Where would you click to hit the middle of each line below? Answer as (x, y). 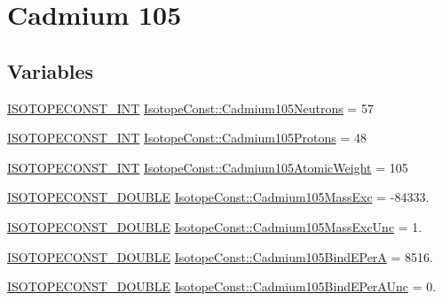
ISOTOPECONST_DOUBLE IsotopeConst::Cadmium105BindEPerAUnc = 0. (222, 286)
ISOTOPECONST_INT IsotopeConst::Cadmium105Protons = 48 (187, 138)
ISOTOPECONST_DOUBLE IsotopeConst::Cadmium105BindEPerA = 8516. (220, 256)
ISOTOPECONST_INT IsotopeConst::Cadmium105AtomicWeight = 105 (208, 167)
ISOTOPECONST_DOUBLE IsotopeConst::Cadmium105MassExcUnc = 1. (215, 226)
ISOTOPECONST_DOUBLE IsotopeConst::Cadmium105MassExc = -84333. (218, 197)
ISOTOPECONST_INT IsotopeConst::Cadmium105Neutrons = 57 (190, 108)
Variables (51, 70)
